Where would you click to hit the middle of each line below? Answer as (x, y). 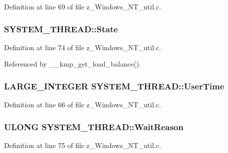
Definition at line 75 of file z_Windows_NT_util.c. (83, 145)
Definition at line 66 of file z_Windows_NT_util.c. (83, 105)
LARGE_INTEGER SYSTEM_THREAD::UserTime (114, 86)
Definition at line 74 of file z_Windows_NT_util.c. (83, 47)
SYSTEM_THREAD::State (61, 29)
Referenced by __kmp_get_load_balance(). (73, 64)
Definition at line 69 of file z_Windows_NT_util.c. (83, 6)
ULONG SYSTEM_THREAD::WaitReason (94, 126)
